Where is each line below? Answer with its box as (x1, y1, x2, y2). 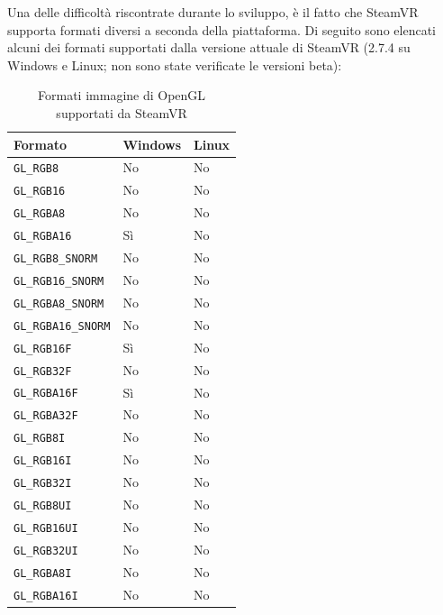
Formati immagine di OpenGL (38, 86, 206, 105)
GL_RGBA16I (14, 589, 78, 602)
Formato (14, 134, 68, 153)
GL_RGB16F (14, 342, 72, 355)
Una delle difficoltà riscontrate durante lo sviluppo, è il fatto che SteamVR (7, 3, 419, 21)
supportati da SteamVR (56, 103, 187, 122)
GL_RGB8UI (14, 500, 72, 512)
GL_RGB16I (14, 454, 72, 468)
